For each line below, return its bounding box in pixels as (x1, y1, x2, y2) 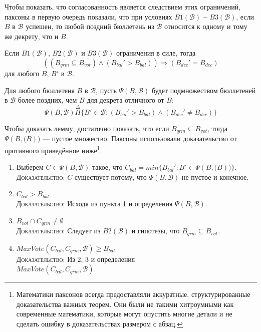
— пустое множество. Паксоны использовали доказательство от (43, 133, 237, 144)
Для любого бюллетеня (5, 85, 75, 95)
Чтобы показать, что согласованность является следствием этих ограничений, (5, 2, 241, 12)
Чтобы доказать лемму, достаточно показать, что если (5, 123, 169, 133)
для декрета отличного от (87, 95, 164, 105)
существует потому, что (74, 171, 147, 182)
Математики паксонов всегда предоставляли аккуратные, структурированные (16, 289, 250, 299)
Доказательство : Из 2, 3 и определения (16, 253, 135, 264)
